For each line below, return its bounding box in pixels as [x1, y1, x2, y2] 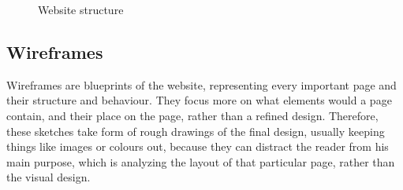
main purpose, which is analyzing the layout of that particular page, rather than [6, 153, 395, 170]
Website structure [38, 2, 124, 17]
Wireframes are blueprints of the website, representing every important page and [6, 76, 397, 93]
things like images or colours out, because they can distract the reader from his [6, 138, 389, 155]
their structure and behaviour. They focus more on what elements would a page [6, 92, 392, 108]
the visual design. [6, 169, 91, 185]
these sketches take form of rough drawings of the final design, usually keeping [6, 122, 385, 139]
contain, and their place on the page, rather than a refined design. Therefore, [6, 107, 379, 123]
